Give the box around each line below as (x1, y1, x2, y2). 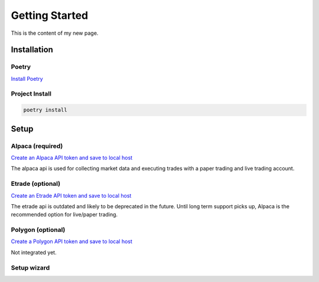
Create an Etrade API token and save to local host (11, 192, 132, 199)
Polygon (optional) (11, 226, 66, 234)
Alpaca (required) (11, 142, 63, 150)
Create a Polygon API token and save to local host (11, 238, 133, 245)
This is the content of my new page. (11, 29, 99, 37)
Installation (11, 45, 53, 55)
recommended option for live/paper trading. (11, 211, 118, 218)
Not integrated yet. (11, 248, 57, 256)
